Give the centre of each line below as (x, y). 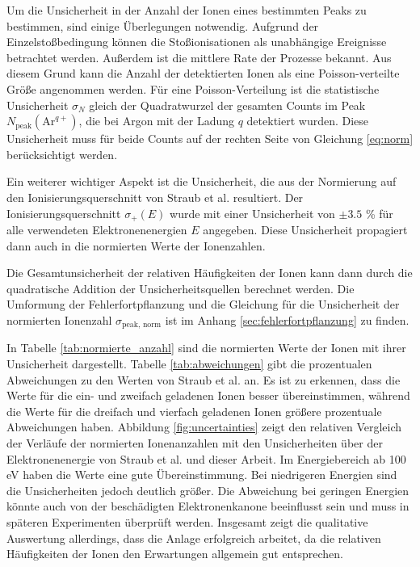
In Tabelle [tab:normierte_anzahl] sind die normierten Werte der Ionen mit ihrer (206, 348)
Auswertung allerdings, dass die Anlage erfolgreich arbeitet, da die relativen (194, 538)
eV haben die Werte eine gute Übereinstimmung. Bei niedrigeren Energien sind (202, 475)
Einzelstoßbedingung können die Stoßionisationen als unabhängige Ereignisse (197, 42)
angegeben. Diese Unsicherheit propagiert (305, 229)
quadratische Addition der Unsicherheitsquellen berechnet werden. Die (181, 288)
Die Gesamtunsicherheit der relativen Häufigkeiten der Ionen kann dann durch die (210, 273)
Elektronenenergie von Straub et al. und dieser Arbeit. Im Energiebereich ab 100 (206, 458)
